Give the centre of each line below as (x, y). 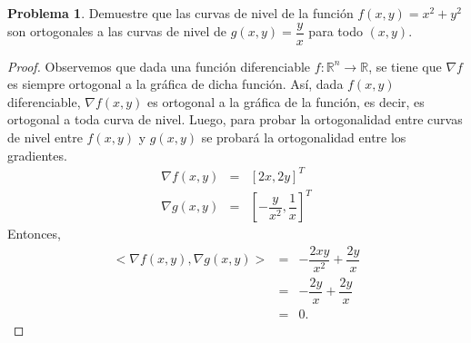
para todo (336, 31)
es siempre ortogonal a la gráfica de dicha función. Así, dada (175, 84)
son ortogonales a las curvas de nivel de (117, 31)
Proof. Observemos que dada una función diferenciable (159, 66)
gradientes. (37, 155)
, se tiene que (405, 66)
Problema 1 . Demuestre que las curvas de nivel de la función (180, 13)
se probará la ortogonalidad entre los (304, 137)
